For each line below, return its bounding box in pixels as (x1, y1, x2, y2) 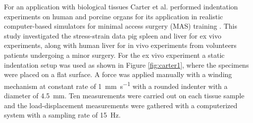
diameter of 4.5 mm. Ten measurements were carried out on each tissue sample (4, 90, 245, 100)
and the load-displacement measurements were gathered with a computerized (4, 100, 238, 110)
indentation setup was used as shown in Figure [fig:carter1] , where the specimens (4, 59, 249, 70)
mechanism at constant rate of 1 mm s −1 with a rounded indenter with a (4, 79, 228, 91)
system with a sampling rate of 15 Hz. (4, 110, 121, 120)
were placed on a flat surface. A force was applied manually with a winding (4, 69, 232, 80)
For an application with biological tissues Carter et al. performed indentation (4, 1, 238, 11)
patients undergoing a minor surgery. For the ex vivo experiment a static (4, 49, 225, 60)
